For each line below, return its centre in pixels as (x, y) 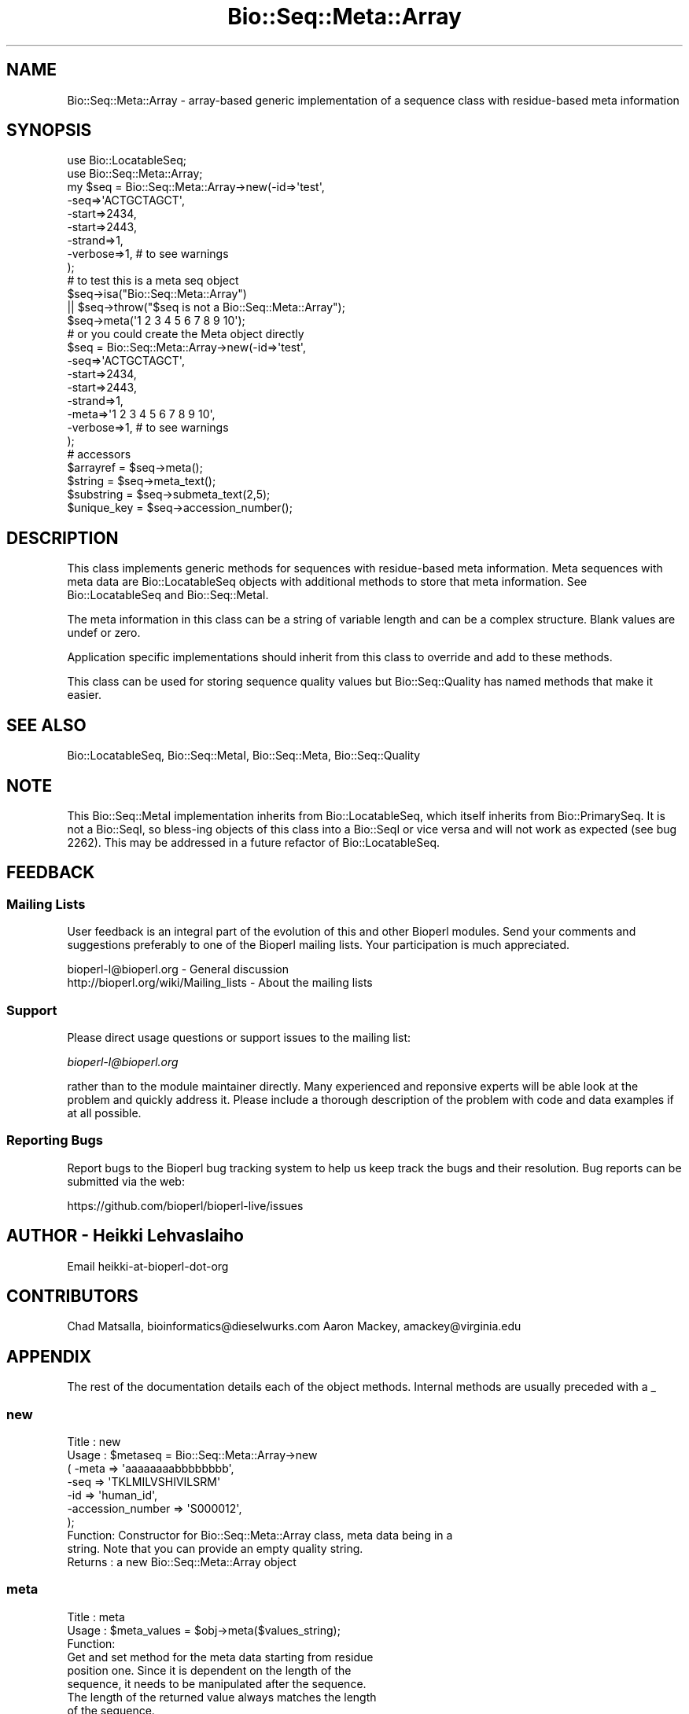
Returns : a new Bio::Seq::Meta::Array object (182, 1561)
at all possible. (104, 1113)
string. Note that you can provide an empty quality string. (215, 1548)
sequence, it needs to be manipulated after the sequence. (217, 1683)
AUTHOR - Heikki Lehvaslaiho (125, 1236)
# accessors (99, 454)
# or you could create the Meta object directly (186, 334)
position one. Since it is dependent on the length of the (209, 1670)
